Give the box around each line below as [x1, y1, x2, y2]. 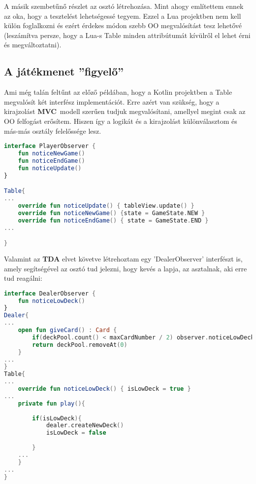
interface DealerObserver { [4, 290, 96, 297]
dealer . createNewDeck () [46, 422, 124, 429]
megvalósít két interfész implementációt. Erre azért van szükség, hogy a [4, 96, 220, 107]
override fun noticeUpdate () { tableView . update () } [18, 202, 194, 209]
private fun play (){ [18, 400, 85, 407]
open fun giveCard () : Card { [18, 327, 117, 334]
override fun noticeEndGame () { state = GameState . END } [18, 217, 209, 224]
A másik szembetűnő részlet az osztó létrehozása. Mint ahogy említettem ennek [4, 1, 244, 11]
